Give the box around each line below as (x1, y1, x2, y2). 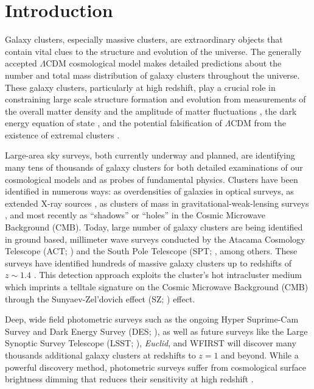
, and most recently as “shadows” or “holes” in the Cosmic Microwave (5, 209, 265, 221)
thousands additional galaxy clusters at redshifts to (5, 348, 196, 361)
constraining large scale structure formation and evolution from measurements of (5, 93, 306, 105)
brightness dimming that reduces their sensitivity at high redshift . (5, 373, 254, 385)
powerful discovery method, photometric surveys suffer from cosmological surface (5, 360, 306, 373)
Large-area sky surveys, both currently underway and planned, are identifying (5, 149, 295, 162)
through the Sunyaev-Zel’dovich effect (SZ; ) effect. (5, 292, 195, 305)
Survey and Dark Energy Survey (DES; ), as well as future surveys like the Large (5, 324, 308, 337)
